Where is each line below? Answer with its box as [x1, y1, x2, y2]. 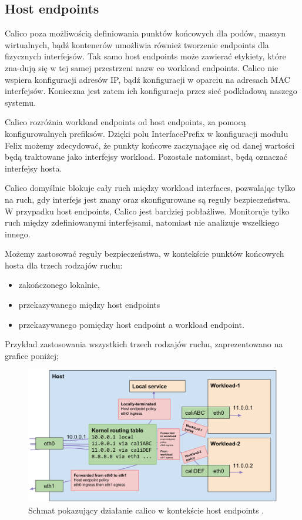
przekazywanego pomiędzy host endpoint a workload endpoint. [18, 318, 244, 330]
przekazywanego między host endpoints [18, 298, 160, 311]
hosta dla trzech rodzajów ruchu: [5, 259, 123, 271]
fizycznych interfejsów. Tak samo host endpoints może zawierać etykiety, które [5, 50, 286, 62]
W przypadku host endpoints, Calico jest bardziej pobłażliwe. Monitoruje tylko [5, 204, 290, 217]
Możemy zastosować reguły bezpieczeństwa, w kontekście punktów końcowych [5, 247, 284, 260]
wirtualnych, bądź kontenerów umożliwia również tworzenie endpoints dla [5, 38, 269, 51]
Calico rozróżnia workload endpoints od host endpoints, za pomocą [5, 116, 246, 128]
